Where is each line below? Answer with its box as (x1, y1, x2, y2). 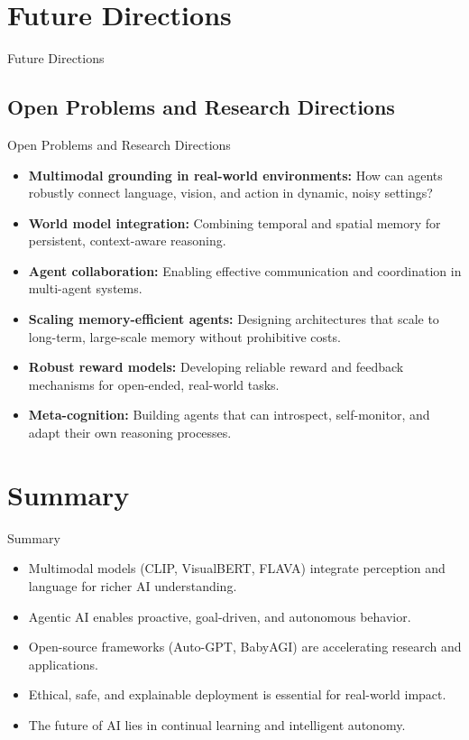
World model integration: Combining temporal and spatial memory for (28, 213, 441, 232)
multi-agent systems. (28, 279, 143, 298)
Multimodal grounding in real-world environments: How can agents (28, 165, 443, 184)
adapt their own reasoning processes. (28, 423, 232, 442)
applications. (28, 654, 98, 673)
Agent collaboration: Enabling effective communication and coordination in (28, 261, 462, 280)
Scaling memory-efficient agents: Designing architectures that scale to (28, 310, 439, 328)
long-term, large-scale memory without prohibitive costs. (28, 327, 341, 346)
